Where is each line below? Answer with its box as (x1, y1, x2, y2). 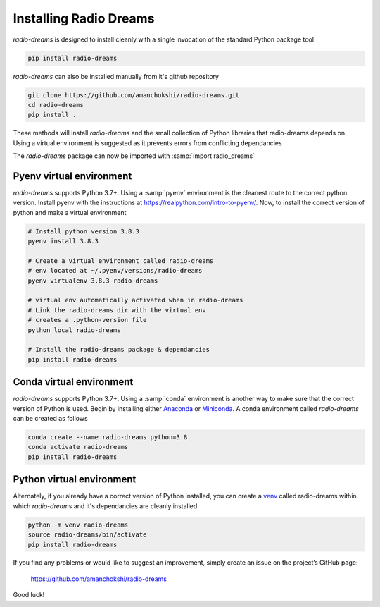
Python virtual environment (13, 473, 137, 486)
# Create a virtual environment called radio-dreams (27, 257, 214, 264)
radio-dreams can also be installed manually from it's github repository (13, 72, 220, 80)
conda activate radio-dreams (27, 443, 129, 451)
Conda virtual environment (13, 376, 134, 388)
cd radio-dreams (27, 101, 84, 109)
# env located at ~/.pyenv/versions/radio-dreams (27, 266, 203, 275)
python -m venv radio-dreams (27, 520, 129, 529)
